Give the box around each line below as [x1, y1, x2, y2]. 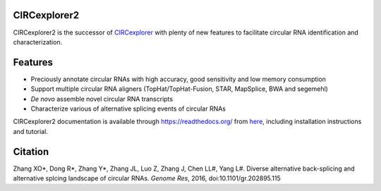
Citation [13, 145, 49, 158]
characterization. [13, 37, 63, 46]
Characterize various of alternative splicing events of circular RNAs [30, 104, 226, 113]
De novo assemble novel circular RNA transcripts [30, 94, 173, 103]
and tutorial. [13, 127, 49, 135]
